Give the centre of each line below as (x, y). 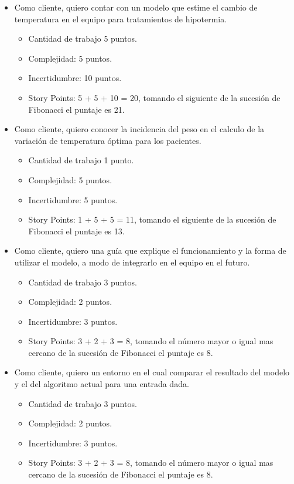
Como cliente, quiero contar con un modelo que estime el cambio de (136, 7)
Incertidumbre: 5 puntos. (73, 199)
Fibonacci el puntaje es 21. (76, 109)
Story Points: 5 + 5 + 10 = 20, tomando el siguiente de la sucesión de (154, 97)
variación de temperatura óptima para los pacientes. (108, 140)
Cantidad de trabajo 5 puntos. (83, 38)
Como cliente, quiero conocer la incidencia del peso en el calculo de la (139, 129)
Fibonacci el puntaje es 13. (76, 231)
